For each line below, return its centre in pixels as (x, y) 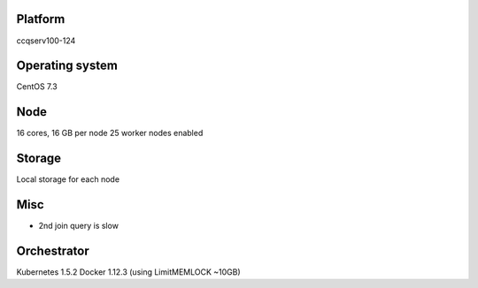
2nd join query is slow (79, 226)
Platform (41, 19)
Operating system (67, 66)
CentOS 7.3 (37, 87)
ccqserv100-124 (46, 41)
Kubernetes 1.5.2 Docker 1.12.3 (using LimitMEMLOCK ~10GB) (128, 272)
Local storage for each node (68, 179)
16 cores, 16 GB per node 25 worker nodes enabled (110, 133)
